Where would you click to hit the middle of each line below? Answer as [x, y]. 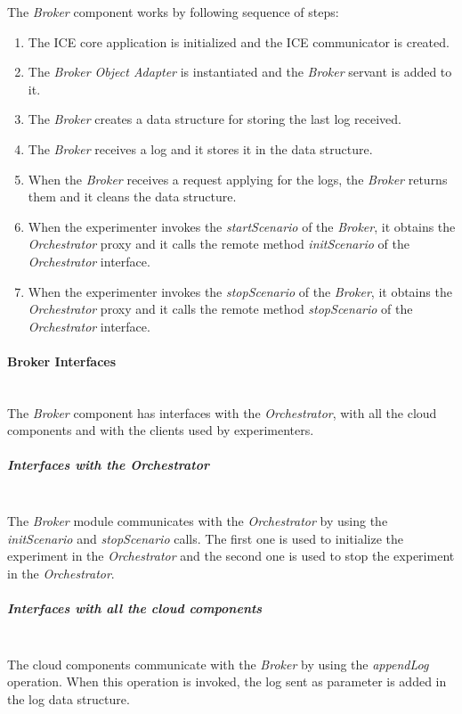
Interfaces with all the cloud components [135, 608]
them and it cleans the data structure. [132, 197]
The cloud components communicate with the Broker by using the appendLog [218, 664]
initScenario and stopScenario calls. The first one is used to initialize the [205, 538]
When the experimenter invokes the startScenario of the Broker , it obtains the [242, 226]
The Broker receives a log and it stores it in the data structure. [200, 148]
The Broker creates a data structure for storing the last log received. [215, 119]
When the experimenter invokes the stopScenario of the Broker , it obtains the [240, 291]
